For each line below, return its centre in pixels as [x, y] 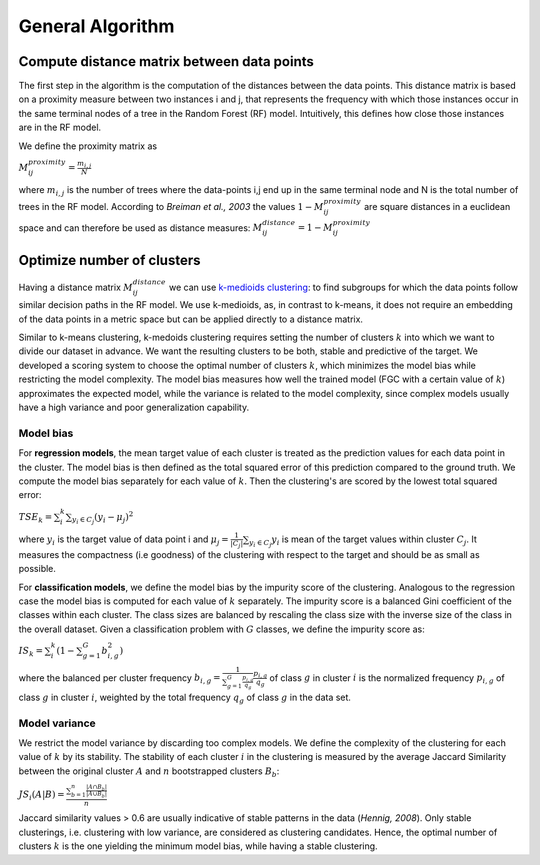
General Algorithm [96, 26]
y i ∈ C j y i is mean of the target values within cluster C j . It [362, 541]
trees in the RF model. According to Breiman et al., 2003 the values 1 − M [171, 206]
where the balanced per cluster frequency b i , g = [119, 678]
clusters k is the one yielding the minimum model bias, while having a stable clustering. [198, 846]
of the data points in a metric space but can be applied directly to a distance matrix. [191, 319]
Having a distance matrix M [76, 287]
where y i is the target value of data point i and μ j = [123, 540]
